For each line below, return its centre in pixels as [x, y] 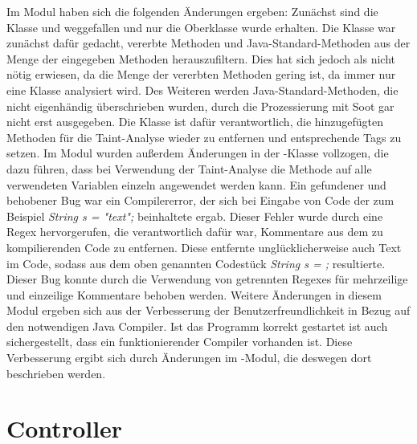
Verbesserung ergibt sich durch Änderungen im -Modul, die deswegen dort [189, 358]
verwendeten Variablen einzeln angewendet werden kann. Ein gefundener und [196, 184]
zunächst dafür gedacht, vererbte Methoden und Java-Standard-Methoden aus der [208, 43]
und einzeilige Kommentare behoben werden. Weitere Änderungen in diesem [194, 294]
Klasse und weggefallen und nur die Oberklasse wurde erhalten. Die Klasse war [201, 27]
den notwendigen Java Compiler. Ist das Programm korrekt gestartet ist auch [197, 326]
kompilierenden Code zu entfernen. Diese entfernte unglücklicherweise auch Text [204, 247]
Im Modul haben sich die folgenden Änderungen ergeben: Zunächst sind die [192, 11]
